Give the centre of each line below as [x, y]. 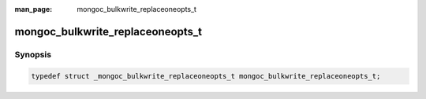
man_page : [34, 9]
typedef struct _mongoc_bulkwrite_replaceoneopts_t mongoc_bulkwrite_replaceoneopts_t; [206, 76]
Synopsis [33, 54]
